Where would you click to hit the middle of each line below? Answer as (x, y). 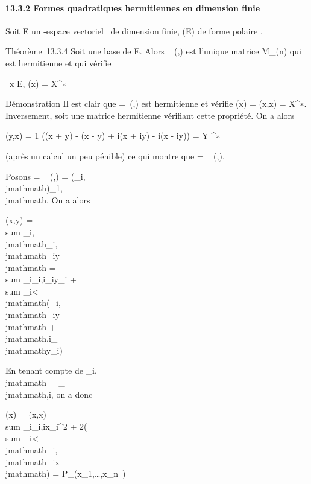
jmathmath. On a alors (48, 199)
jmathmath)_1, (34, 188)
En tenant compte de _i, (51, 370)
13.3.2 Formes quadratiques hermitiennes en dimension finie (133, 8)
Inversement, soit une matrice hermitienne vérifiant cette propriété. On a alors (150, 115)
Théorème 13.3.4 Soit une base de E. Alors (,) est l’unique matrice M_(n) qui (153, 51)
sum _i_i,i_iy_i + (41, 279)
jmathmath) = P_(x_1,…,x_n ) (66, 473)
